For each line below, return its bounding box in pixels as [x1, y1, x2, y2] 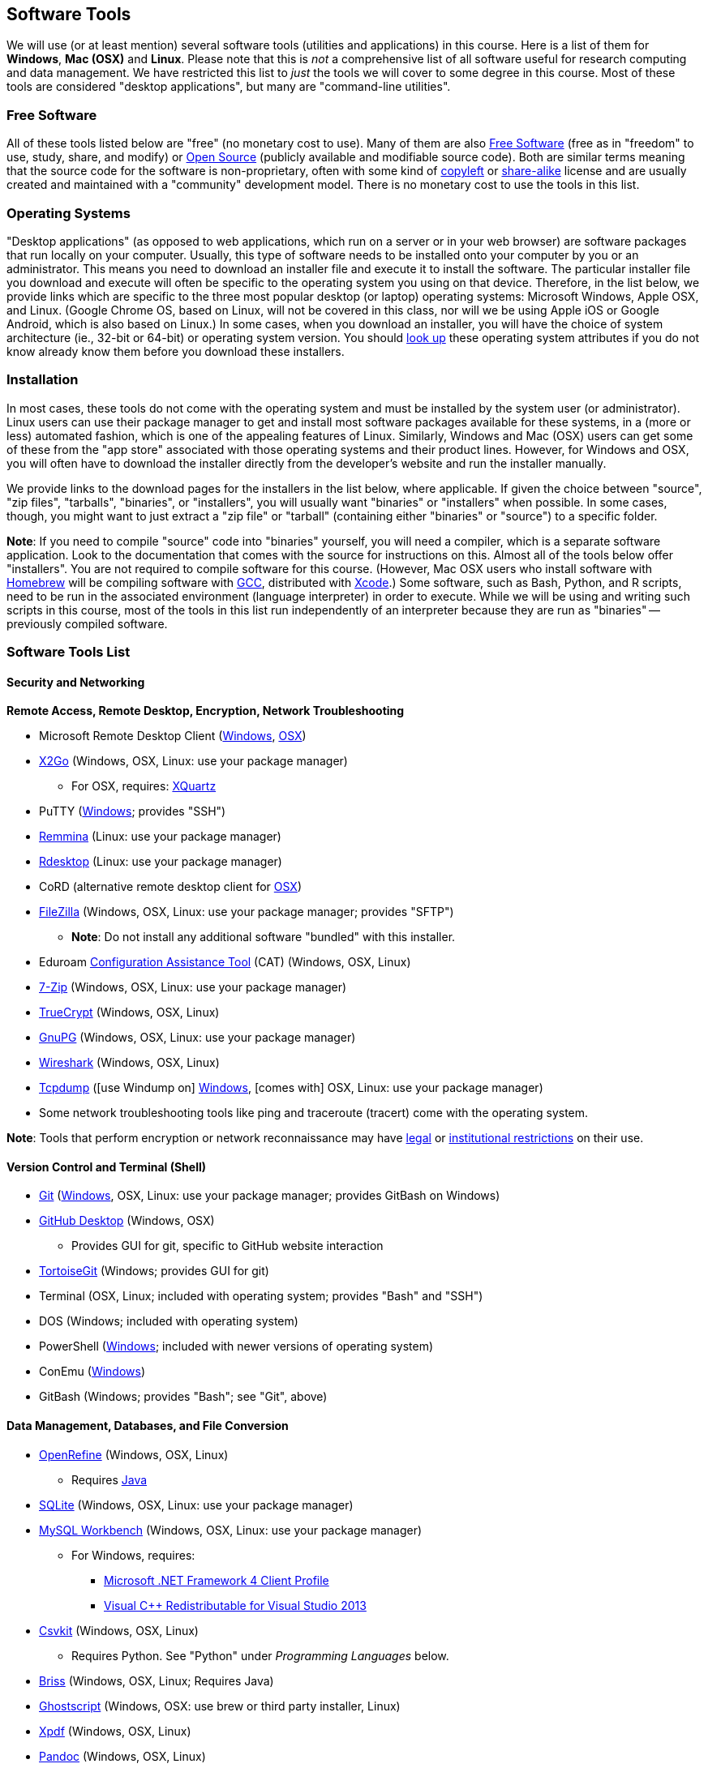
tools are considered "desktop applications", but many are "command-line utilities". [6, 79, 451, 94]
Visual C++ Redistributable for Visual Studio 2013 [104, 1598, 367, 1612]
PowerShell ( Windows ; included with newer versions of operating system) [39, 1339, 434, 1354]
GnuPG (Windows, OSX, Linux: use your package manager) [39, 1030, 356, 1045]
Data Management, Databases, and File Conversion [6, 1419, 289, 1433]
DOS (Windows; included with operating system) [39, 1314, 298, 1329]
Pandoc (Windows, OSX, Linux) [39, 1749, 206, 1763]
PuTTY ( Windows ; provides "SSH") [39, 804, 226, 819]
